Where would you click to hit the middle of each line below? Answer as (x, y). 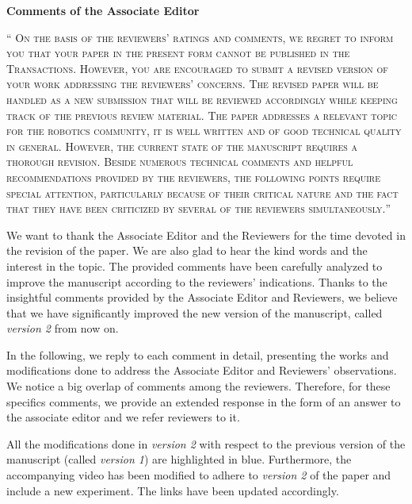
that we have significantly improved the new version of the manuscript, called (195, 312)
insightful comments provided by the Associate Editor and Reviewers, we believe (202, 297)
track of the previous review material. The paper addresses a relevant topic (202, 115)
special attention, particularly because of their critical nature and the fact (202, 192)
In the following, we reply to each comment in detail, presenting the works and (198, 354)
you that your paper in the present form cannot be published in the (178, 53)
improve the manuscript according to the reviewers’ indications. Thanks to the (197, 281)
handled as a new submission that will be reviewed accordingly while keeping (202, 99)
